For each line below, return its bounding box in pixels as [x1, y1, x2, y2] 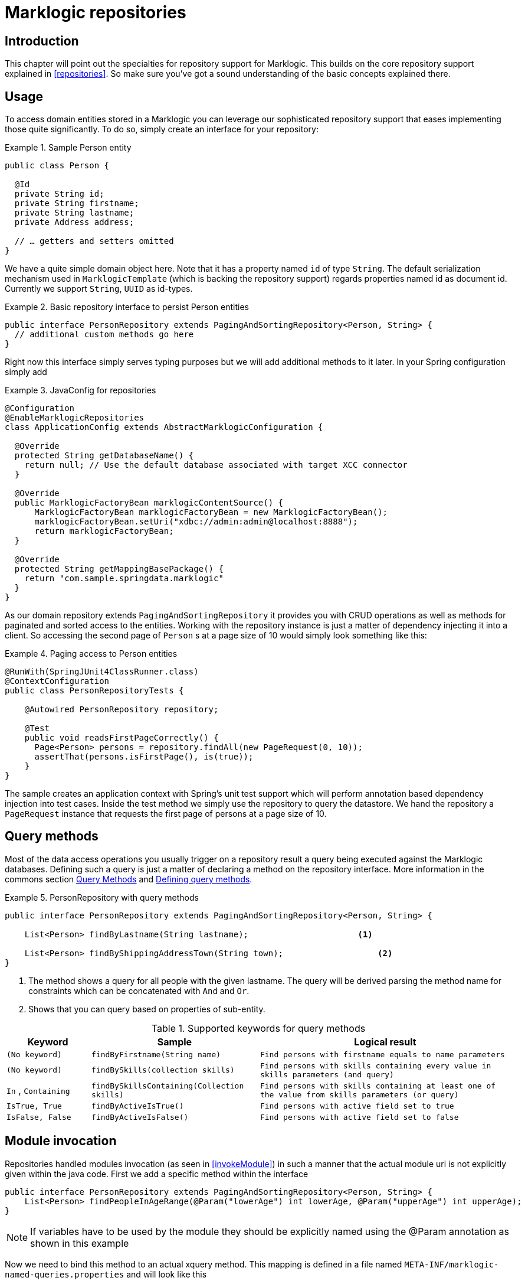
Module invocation [5, 1133, 117, 1149]
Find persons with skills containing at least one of [260, 1081, 496, 1090]
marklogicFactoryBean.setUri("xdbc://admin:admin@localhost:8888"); [34, 517, 358, 527]
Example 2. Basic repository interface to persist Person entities [5, 302, 249, 312]
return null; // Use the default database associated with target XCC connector [24, 460, 408, 470]
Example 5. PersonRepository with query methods [5, 892, 199, 902]
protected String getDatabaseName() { [14, 451, 194, 461]
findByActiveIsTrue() [91, 1101, 184, 1110]
